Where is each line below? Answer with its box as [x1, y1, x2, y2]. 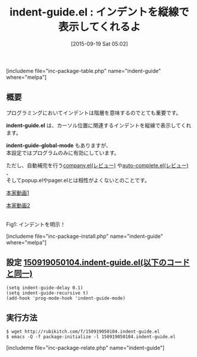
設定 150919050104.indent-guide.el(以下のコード [6, 257, 190, 267]
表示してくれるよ [58, 20, 141, 34]
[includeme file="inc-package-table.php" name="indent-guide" [6, 67, 162, 74]
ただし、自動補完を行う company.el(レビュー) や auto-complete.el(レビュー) [6, 161, 189, 169]
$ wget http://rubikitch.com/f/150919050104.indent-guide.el [6, 329, 160, 335]
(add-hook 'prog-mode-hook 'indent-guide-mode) [6, 295, 126, 301]
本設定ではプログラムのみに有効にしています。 [6, 149, 120, 156]
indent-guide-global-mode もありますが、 [6, 142, 111, 149]
